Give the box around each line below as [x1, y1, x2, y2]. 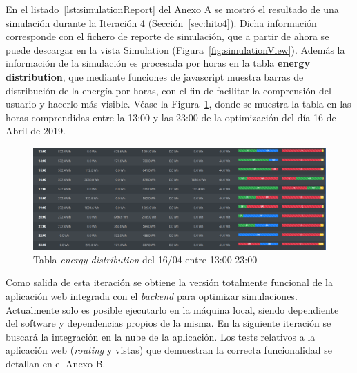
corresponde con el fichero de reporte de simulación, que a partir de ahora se [6, 29, 329, 43]
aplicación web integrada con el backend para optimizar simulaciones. [6, 288, 298, 303]
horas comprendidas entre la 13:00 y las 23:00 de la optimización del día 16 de [6, 110, 336, 124]
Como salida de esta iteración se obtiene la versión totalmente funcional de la [6, 275, 334, 290]
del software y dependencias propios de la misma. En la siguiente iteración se [6, 316, 331, 330]
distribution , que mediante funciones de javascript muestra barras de [6, 69, 304, 83]
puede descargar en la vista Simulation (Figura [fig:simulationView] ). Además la [6, 42, 345, 57]
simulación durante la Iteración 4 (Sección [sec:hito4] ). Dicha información [6, 15, 317, 30]
